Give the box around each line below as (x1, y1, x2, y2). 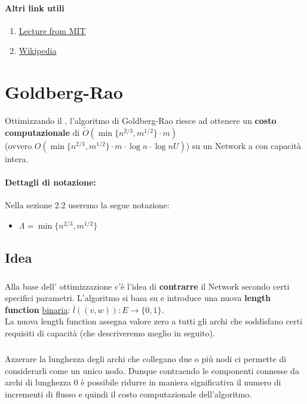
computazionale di (5, 126, 80, 138)
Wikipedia (19, 44, 57, 57)
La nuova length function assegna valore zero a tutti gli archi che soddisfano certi (5, 315, 303, 327)
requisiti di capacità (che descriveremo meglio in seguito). (5, 327, 215, 339)
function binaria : (5, 303, 70, 315)
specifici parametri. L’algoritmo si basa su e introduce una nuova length (5, 291, 271, 304)
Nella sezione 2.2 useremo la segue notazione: (5, 199, 170, 211)
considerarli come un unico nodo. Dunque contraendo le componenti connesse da (5, 364, 299, 376)
